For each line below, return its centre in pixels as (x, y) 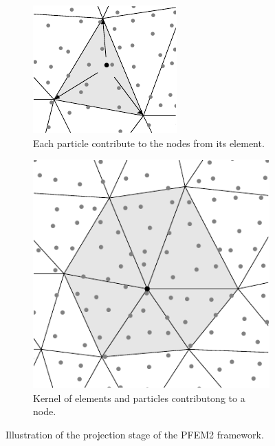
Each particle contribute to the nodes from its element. (149, 143)
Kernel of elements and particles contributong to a (139, 398)
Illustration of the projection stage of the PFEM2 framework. (135, 434)
